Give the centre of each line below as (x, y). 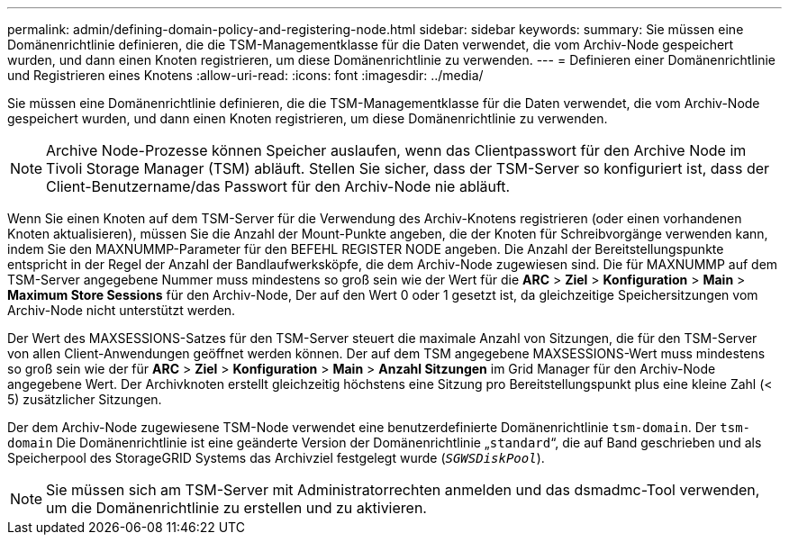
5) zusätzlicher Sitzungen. (85, 399)
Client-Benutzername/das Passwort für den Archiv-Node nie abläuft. (278, 186)
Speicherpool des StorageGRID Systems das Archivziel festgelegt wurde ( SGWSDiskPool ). (276, 458)
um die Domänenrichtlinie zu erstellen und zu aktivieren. (236, 508)
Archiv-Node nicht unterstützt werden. (122, 310)
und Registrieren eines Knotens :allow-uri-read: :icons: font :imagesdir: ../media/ (245, 75)
